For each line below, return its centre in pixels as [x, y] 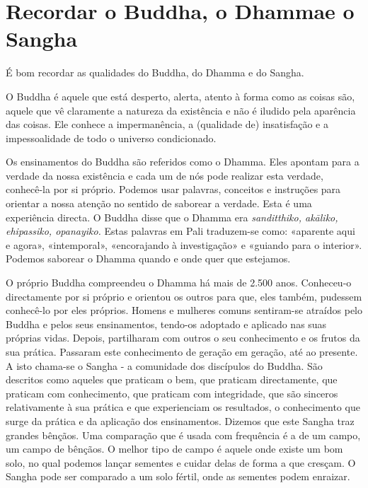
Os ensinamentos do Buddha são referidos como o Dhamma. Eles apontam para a [183, 162]
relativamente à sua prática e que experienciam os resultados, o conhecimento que [183, 407]
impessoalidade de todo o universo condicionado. [111, 138]
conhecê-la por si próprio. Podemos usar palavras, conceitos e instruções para [173, 189]
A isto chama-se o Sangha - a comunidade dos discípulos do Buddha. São [164, 365]
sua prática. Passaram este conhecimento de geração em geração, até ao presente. [182, 352]
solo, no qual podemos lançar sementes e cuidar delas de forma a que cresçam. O [181, 462]
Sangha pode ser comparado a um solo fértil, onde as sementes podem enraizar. [178, 476]
